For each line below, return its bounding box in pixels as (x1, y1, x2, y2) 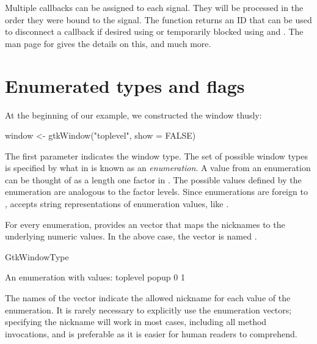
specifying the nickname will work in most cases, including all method (5, 315, 267, 328)
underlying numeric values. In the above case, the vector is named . (5, 230, 257, 243)
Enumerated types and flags (5, 73, 245, 98)
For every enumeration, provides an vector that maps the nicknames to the (5, 218, 285, 230)
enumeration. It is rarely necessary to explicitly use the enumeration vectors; (5, 303, 292, 316)
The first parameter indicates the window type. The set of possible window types (5, 149, 308, 162)
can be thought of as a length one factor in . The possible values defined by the (5, 173, 302, 186)
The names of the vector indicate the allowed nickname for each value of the (5, 291, 291, 304)
